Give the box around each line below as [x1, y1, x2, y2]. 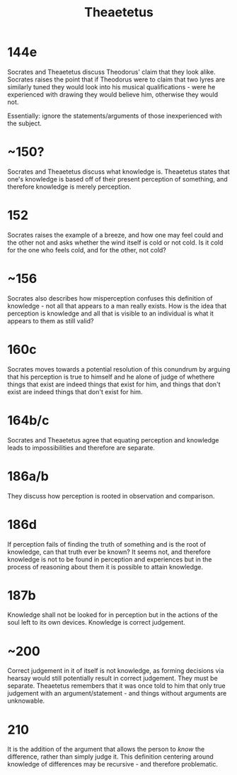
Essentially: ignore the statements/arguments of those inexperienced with [7, 111, 222, 120]
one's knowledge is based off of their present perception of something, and [7, 174, 228, 183]
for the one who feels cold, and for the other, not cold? [7, 245, 166, 254]
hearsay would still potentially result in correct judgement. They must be [7, 674, 218, 683]
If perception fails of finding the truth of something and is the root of [7, 540, 207, 548]
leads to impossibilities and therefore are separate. [7, 443, 156, 452]
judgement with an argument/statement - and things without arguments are [7, 689, 227, 698]
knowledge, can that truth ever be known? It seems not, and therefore [7, 547, 211, 556]
